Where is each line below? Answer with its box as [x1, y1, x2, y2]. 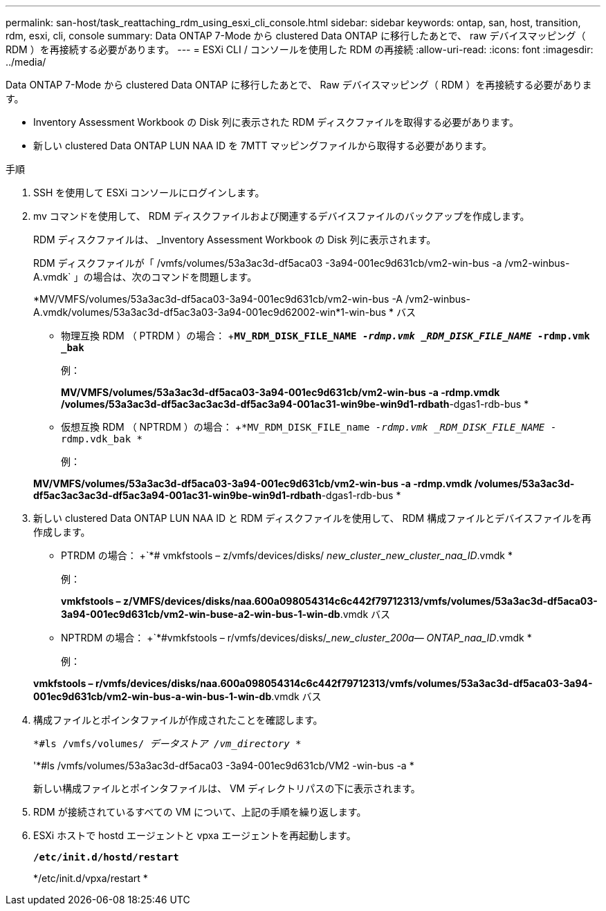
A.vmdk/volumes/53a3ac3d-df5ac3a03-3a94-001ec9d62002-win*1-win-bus [33, 306, 387, 318]
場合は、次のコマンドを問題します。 [93, 271, 257, 283]
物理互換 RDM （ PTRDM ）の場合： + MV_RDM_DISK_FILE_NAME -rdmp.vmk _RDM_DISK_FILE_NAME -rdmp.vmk [61, 330, 590, 341]
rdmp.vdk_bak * [61, 433, 143, 444]
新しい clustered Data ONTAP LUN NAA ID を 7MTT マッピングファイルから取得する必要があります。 [33, 140, 493, 151]
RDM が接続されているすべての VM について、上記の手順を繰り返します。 [33, 806, 367, 818]
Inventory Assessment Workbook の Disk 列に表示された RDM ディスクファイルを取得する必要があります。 [33, 116, 519, 128]
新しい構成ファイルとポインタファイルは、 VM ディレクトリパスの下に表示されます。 [33, 782, 421, 794]
